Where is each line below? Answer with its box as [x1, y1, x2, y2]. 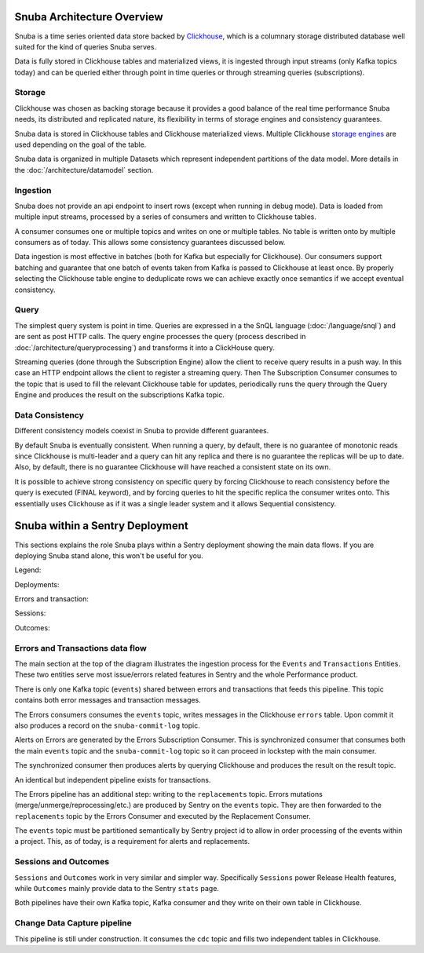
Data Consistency [14, 409, 84, 420]
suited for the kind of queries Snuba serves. [14, 42, 157, 51]
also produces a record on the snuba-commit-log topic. [14, 721, 200, 730]
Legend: [14, 565, 42, 575]
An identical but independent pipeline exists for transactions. [14, 775, 211, 784]
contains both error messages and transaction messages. [14, 696, 202, 705]
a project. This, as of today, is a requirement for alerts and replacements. [14, 837, 250, 846]
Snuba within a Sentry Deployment [14, 519, 188, 533]
